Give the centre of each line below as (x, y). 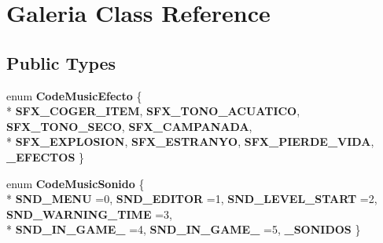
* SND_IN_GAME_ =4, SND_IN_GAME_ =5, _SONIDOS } (184, 229)
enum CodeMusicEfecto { (74, 95)
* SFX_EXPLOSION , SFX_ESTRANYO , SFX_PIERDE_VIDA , (190, 141)
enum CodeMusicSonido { (75, 183)
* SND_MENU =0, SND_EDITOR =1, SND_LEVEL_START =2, (192, 199)
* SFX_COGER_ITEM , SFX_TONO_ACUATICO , (153, 111)
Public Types (61, 62)
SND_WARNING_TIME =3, (89, 214)
